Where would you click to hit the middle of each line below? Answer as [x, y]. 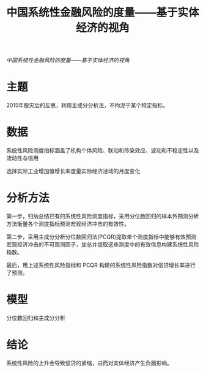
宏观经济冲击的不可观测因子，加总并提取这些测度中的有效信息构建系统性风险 [103, 244]
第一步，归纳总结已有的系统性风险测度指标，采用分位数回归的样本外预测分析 [103, 216]
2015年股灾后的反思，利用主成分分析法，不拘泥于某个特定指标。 [87, 105]
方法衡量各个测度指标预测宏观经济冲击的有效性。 [68, 224]
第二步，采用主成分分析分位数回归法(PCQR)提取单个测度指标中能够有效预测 [101, 237]
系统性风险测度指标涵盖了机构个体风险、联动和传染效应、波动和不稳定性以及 [103, 151]
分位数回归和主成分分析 [36, 318]
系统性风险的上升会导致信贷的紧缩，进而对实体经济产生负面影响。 [89, 363]
